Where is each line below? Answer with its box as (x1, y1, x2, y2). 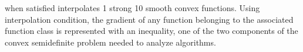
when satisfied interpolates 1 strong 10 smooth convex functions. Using (5, 2, 260, 13)
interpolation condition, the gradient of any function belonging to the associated (5, 13, 294, 25)
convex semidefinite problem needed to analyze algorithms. (5, 36, 216, 48)
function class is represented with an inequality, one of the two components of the (5, 25, 298, 37)
